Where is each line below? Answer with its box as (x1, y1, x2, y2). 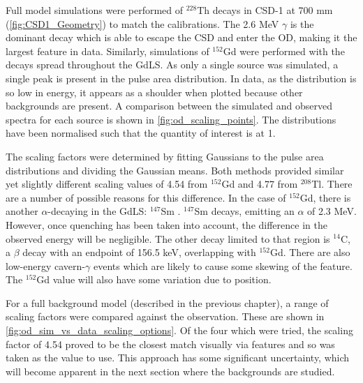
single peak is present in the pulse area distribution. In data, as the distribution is (6, 70, 357, 85)
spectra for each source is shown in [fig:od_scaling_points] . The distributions (6, 112, 336, 126)
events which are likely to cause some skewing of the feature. (93, 258, 353, 273)
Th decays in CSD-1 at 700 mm (197, 3, 333, 17)
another (6, 204, 38, 218)
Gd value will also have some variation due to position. (36, 272, 272, 287)
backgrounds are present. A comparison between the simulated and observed (6, 98, 333, 113)
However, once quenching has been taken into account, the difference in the (6, 217, 327, 232)
